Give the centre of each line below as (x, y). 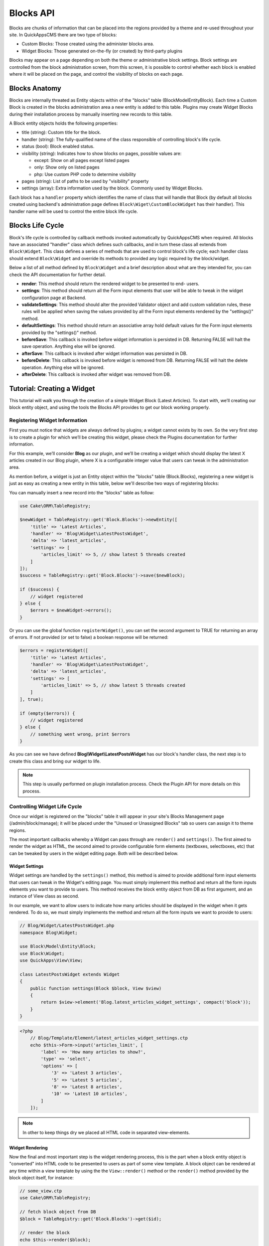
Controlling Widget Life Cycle (46, 806)
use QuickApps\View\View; (51, 960)
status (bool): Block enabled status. (58, 147)
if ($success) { (40, 590)
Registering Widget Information (48, 420)
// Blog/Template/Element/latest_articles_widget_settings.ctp (109, 1038)
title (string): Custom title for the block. (62, 133)
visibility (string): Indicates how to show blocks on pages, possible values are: (102, 153)
